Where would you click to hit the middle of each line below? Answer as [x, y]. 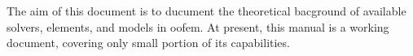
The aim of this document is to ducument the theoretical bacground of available [206, 11]
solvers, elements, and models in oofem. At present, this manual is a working [198, 26]
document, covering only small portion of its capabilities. [148, 43]
